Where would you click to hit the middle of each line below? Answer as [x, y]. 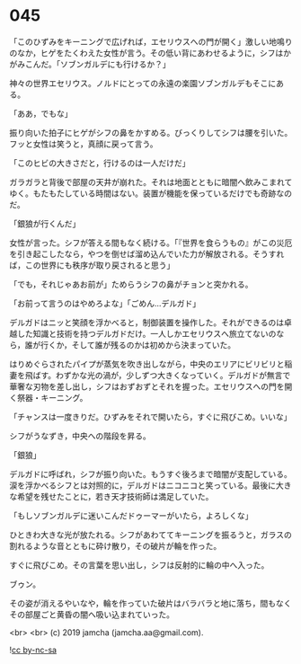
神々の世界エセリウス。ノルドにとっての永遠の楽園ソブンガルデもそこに [143, 83]
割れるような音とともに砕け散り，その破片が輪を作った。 [115, 545]
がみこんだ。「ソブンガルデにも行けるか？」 [90, 64]
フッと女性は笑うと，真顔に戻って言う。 [84, 144]
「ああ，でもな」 [41, 113]
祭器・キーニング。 [52, 397]
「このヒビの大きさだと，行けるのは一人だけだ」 [100, 163]
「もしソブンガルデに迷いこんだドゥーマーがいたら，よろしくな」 [131, 515]
